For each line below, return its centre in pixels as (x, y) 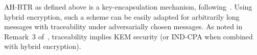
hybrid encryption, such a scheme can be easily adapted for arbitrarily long (122, 16)
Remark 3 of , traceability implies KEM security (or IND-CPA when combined (128, 36)
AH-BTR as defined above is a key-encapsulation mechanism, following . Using (128, 7)
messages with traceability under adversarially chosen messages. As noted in (123, 26)
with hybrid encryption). (43, 46)
